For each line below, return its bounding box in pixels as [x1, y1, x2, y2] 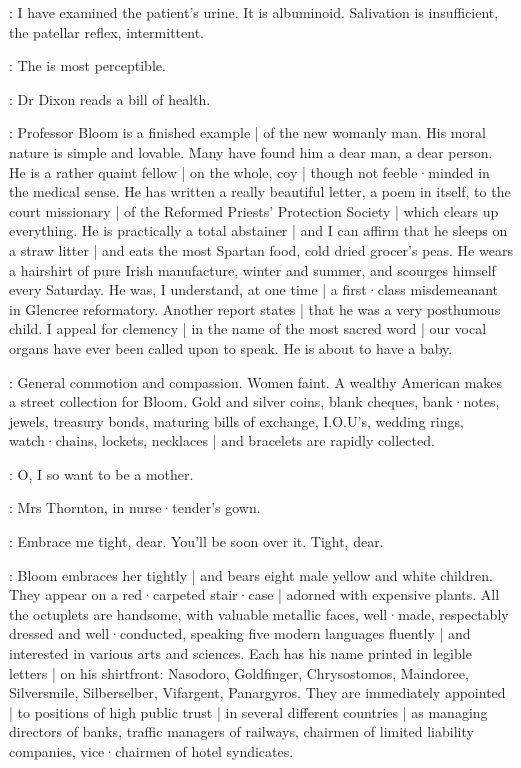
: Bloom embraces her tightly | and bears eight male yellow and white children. [9, 564, 493, 585]
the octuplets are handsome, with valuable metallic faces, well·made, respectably [9, 603, 509, 624]
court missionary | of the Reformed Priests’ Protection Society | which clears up [9, 200, 499, 221]
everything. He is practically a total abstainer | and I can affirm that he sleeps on [9, 220, 508, 241]
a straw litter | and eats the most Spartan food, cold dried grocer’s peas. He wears [9, 239, 513, 260]
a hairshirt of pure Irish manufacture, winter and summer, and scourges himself [9, 259, 496, 280]
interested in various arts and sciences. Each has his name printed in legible [9, 643, 472, 664]
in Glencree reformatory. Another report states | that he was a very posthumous [9, 298, 501, 319]
